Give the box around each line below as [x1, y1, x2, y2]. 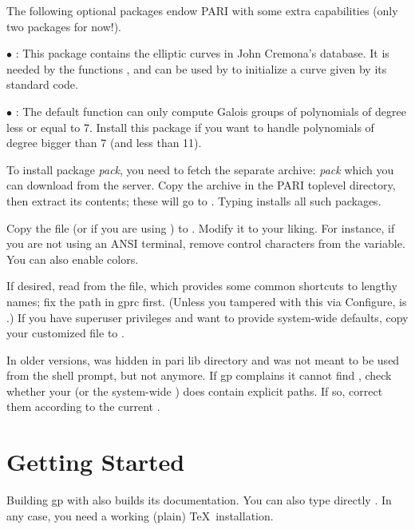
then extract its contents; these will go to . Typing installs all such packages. [6, 192, 381, 209]
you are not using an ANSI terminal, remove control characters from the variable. [6, 235, 405, 252]
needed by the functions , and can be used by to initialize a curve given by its [6, 60, 387, 77]
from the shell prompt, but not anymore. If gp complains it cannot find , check [6, 367, 392, 384]
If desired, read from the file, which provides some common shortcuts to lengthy [6, 277, 397, 294]
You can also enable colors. [6, 250, 139, 267]
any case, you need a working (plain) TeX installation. [6, 507, 274, 524]
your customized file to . [6, 325, 125, 341]
